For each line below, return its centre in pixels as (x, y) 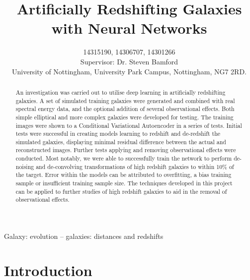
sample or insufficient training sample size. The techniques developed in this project (124, 183)
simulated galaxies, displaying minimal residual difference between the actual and (121, 141)
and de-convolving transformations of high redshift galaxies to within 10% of (135, 166)
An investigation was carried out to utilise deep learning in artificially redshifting (121, 92)
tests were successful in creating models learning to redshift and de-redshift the (118, 134)
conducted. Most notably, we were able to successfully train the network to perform (124, 158)
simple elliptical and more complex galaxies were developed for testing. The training (125, 117)
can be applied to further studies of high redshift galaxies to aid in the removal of (121, 191)
